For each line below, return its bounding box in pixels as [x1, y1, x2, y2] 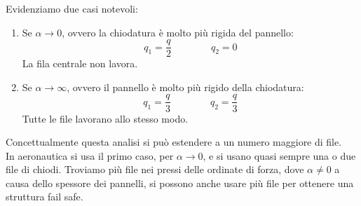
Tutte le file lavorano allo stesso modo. [22, 111, 189, 125]
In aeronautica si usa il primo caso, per [6, 148, 174, 163]
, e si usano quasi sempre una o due [203, 148, 356, 163]
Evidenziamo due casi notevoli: [6, 1, 138, 15]
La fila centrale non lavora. [22, 56, 138, 71]
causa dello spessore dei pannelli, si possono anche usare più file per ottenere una [6, 175, 354, 190]
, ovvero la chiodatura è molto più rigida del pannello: [62, 25, 294, 39]
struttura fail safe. [6, 189, 83, 204]
